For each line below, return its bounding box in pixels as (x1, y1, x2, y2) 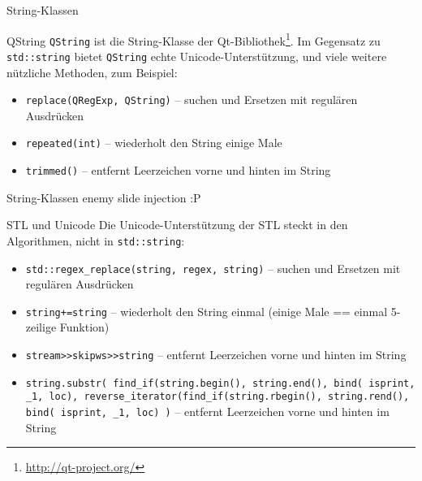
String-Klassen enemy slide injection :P (6, 188, 201, 206)
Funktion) (59, 318, 110, 336)
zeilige (25, 318, 57, 336)
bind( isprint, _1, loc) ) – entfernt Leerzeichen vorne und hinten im (25, 403, 390, 420)
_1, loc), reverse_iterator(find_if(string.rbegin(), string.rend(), (25, 391, 410, 403)
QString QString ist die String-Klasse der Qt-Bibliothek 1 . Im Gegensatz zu (6, 29, 381, 49)
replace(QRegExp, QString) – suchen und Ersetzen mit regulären (25, 91, 358, 108)
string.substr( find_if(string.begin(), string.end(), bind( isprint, (25, 377, 416, 389)
